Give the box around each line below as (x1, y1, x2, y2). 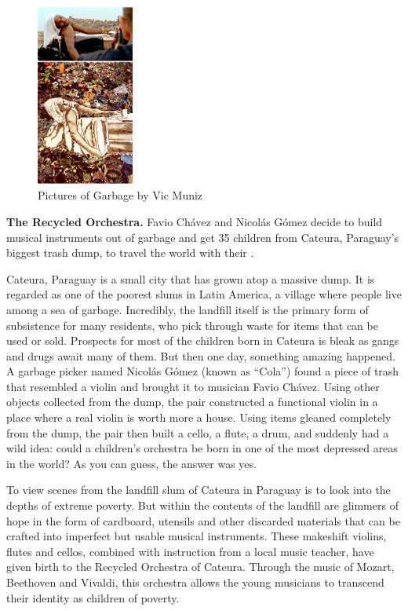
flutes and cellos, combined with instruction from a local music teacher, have (6, 543, 374, 559)
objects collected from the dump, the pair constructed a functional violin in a (6, 393, 378, 410)
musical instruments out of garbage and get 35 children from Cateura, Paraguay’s (6, 229, 399, 245)
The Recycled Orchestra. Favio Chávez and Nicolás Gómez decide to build (6, 213, 383, 229)
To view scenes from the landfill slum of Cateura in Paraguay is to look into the (6, 481, 391, 498)
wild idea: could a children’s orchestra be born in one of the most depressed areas (6, 440, 398, 456)
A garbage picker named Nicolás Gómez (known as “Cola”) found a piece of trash (6, 363, 399, 379)
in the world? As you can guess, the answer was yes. (6, 455, 257, 471)
